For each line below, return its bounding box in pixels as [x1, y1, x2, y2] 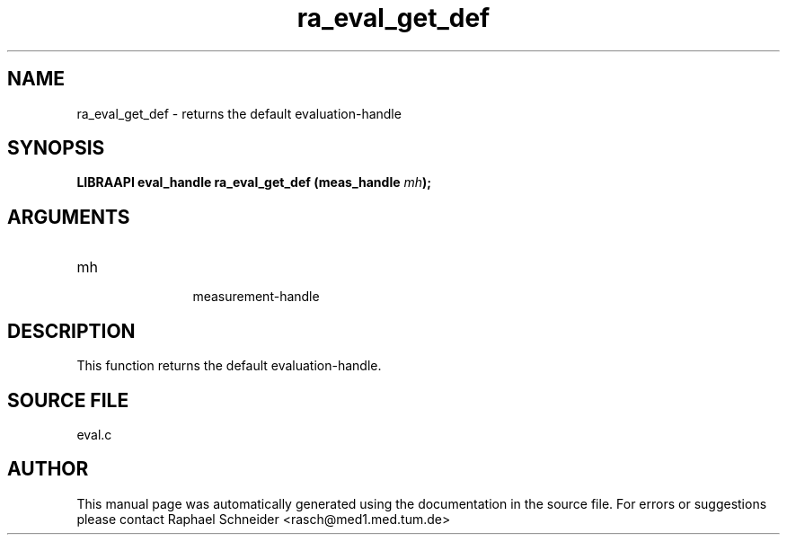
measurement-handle [192, 289, 320, 305]
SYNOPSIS [7, 137, 105, 160]
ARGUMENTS [7, 205, 130, 228]
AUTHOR [7, 458, 89, 481]
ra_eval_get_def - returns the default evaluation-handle [76, 105, 402, 121]
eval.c [76, 426, 112, 442]
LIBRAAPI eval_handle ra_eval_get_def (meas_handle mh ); [76, 174, 432, 191]
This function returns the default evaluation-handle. [76, 358, 382, 374]
